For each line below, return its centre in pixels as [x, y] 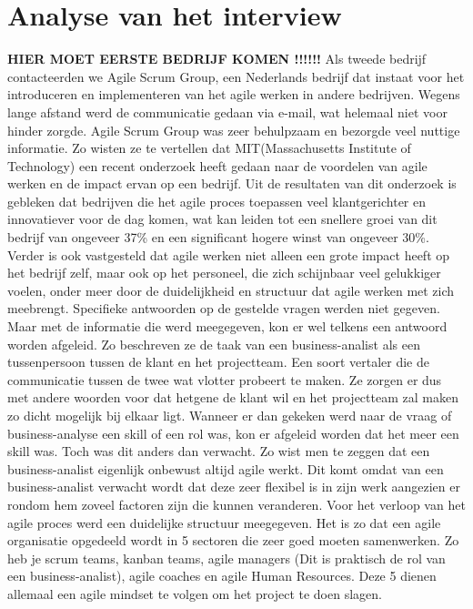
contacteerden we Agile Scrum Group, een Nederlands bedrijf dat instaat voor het [236, 76]
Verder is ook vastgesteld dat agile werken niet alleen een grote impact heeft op [229, 254]
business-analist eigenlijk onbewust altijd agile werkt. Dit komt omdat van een [226, 468]
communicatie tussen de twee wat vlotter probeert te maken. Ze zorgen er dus [225, 379]
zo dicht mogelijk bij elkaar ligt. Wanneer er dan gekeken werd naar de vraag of [230, 415]
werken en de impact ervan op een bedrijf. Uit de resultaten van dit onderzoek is [232, 183]
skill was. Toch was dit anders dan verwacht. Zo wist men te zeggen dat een [219, 451]
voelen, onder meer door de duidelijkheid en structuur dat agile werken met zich [231, 290]
